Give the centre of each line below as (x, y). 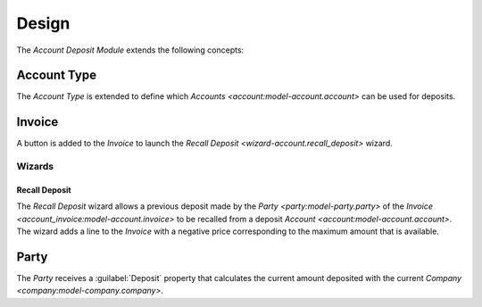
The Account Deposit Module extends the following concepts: (130, 50)
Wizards (35, 167)
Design (43, 23)
